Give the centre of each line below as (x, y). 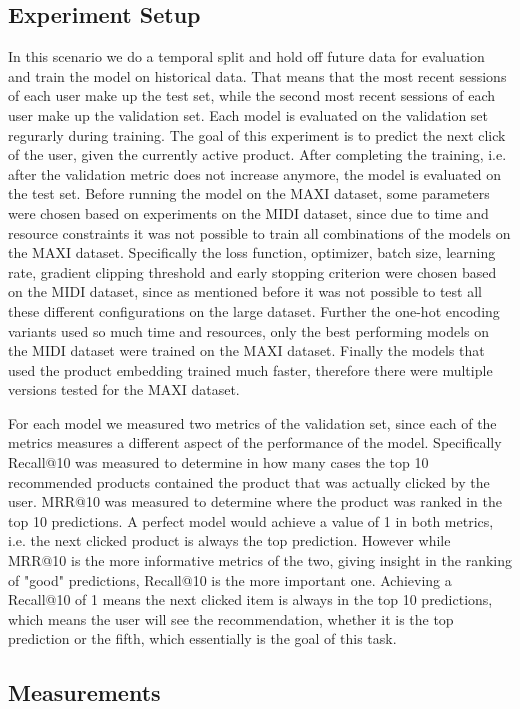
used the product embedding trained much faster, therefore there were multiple (250, 369)
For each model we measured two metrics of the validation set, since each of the (252, 422)
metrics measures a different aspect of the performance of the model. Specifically (255, 442)
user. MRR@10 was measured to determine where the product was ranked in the (255, 501)
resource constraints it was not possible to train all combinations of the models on (259, 232)
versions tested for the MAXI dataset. (124, 389)
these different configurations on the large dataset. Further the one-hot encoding (254, 310)
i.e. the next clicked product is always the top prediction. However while (229, 540)
